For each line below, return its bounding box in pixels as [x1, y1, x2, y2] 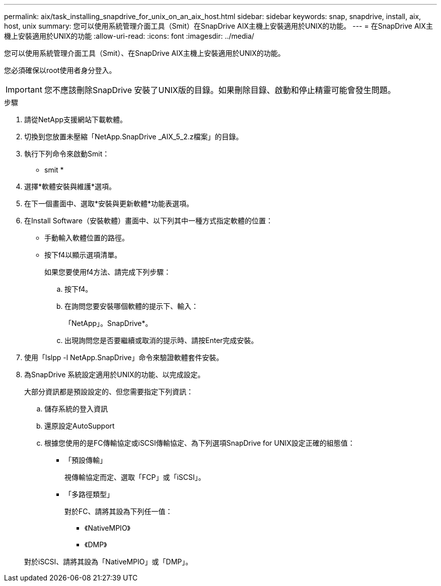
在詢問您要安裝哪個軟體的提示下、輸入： [64, 302, 198, 310]
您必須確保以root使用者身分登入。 [4, 66, 116, 74]
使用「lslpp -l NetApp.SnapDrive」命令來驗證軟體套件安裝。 [24, 353, 224, 362]
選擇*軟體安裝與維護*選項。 [24, 182, 116, 191]
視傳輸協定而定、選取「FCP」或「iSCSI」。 [64, 473, 205, 481]
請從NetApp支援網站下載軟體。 [24, 115, 127, 124]
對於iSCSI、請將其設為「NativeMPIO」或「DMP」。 [24, 557, 193, 566]
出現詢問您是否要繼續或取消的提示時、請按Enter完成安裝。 [64, 336, 258, 345]
